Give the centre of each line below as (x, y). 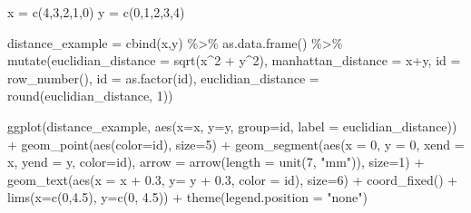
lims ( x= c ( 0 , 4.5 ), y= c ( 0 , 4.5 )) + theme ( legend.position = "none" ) (187, 197)
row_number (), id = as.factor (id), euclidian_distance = (163, 77)
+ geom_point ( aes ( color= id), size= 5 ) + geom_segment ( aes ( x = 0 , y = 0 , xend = (236, 144)
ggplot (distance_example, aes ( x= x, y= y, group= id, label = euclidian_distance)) (232, 126)
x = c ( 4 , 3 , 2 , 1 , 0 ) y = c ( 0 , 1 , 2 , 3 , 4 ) (96, 12)
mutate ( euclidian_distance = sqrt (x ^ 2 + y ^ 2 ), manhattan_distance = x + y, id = (234, 60)
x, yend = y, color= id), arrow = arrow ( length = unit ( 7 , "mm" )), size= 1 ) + (216, 162)
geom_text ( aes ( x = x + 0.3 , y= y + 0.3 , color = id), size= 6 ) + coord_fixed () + (233, 179)
